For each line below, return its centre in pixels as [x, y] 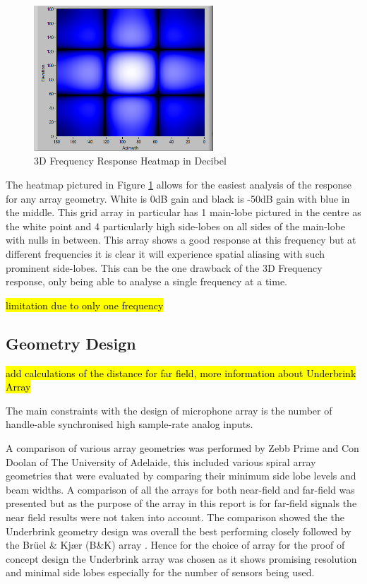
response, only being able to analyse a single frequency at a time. [146, 281]
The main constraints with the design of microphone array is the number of [169, 410]
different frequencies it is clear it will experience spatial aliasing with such [166, 253]
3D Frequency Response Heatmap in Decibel [130, 161]
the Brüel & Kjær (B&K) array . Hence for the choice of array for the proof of [175, 545]
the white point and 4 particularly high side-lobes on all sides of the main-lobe [176, 226]
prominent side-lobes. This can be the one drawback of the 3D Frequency [164, 267]
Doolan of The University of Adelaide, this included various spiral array [161, 461]
